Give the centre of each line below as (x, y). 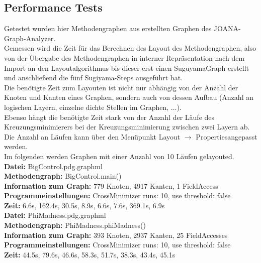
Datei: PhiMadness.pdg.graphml (55, 215)
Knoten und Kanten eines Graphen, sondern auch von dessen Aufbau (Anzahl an (129, 97)
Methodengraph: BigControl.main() (63, 176)
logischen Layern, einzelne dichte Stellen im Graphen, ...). (93, 107)
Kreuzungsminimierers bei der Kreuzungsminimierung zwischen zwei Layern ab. (127, 127)
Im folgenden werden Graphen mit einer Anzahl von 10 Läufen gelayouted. (119, 156)
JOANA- (227, 28)
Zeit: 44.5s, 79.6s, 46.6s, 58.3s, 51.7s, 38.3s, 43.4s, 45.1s (90, 254)
